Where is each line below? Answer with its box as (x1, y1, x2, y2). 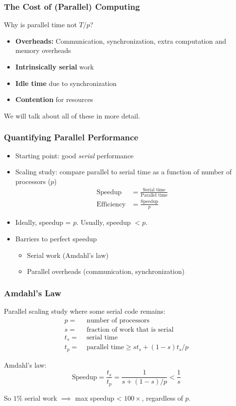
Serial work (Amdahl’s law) (27, 250, 109, 260)
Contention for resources (15, 94, 93, 104)
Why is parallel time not (4, 19, 77, 30)
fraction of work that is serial (86, 326, 174, 333)
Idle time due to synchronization (15, 78, 117, 88)
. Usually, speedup (76, 217, 131, 227)
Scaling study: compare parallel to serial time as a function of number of (15, 167, 232, 177)
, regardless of (142, 392, 183, 403)
